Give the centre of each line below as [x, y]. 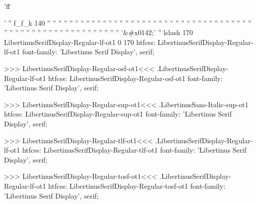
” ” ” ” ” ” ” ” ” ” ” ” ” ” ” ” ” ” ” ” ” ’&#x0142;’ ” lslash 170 [99, 32]
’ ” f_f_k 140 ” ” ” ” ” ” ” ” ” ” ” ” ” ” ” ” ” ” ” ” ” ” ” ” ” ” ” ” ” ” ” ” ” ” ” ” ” [128, 22]
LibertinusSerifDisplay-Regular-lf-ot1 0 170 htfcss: [80, 42]
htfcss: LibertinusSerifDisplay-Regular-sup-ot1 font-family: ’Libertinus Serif [118, 114]
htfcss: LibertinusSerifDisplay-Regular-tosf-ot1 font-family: [137, 185]
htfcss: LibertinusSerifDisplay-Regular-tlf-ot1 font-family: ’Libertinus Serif [134, 150]
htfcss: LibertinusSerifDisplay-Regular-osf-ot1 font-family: [135, 78]
